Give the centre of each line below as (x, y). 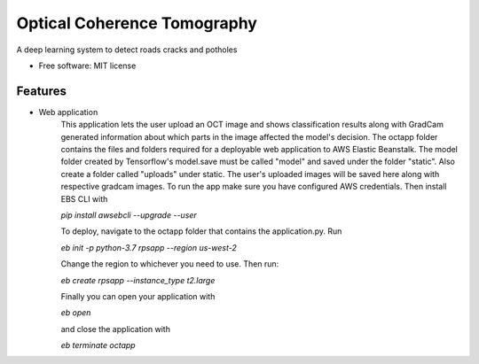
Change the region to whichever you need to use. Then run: (170, 264)
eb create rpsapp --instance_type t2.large (138, 280)
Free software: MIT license (87, 66)
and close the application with (115, 329)
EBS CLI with (84, 198)
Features (41, 91)
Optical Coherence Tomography (137, 23)
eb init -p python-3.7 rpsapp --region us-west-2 (149, 247)
